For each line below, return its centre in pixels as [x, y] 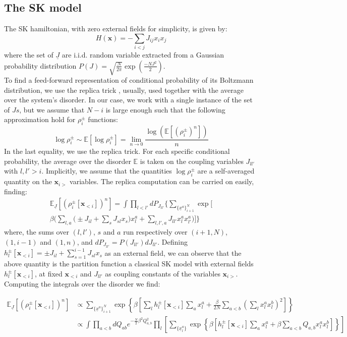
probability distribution [40, 65]
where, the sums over [37, 231]
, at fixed [48, 273]
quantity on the [28, 181]
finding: [16, 191]
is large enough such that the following [165, 109]
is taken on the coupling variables [192, 161]
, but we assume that [52, 109]
